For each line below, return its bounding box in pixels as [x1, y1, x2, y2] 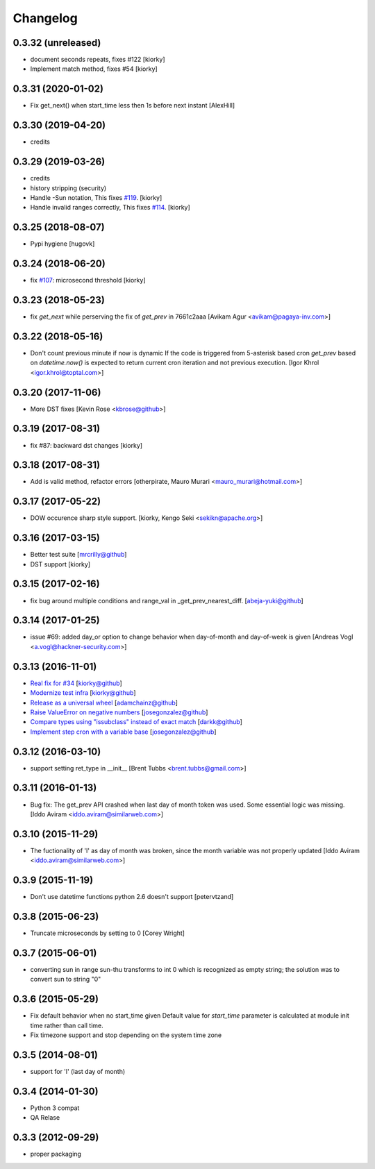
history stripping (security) [30, 184, 107, 192]
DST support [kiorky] [30, 560, 90, 569]
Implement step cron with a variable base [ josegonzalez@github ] [30, 728, 217, 736]
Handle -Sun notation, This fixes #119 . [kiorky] [30, 193, 162, 201]
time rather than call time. [30, 1021, 103, 1029]
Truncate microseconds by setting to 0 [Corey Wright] [30, 929, 185, 937]
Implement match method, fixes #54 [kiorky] [30, 65, 158, 73]
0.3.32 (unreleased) [12, 37, 101, 49]
